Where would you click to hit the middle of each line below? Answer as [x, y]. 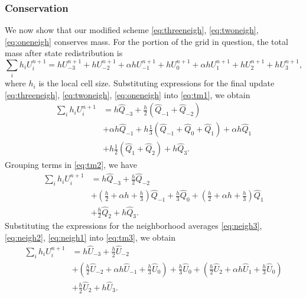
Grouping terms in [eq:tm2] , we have [71, 165]
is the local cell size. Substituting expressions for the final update [157, 83]
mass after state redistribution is [64, 53]
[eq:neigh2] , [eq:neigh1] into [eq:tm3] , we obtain [90, 237]
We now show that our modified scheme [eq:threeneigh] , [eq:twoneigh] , [132, 30]
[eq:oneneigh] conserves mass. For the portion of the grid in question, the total [147, 41]
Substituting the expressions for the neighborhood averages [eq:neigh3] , [134, 226]
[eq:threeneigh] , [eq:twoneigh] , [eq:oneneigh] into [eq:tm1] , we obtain [128, 94]
